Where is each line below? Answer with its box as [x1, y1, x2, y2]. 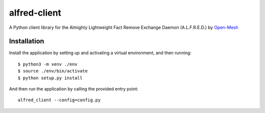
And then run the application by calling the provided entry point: [9, 86, 138, 92]
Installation [9, 37, 44, 45]
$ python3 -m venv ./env [18, 61, 78, 67]
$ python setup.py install [18, 75, 83, 81]
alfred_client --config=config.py [18, 97, 101, 103]
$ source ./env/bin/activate [18, 68, 88, 74]
